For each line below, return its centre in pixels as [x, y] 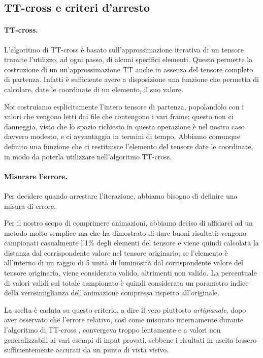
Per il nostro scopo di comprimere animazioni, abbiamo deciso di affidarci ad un [128, 223]
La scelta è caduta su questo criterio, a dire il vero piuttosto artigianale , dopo [125, 309]
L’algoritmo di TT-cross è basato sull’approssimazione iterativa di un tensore [124, 49]
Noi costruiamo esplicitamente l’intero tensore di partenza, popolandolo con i [124, 106]
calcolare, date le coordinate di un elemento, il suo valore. [94, 89]
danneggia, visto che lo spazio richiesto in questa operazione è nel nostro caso [124, 126]
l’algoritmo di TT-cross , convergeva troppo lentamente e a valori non [112, 330]
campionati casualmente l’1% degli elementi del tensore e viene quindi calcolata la [131, 243]
